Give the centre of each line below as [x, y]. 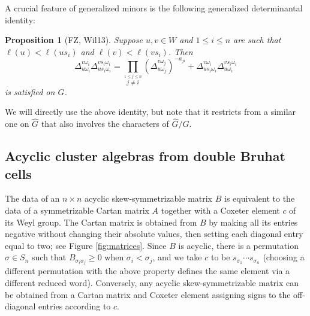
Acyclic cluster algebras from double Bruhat [145, 156]
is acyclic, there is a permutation [238, 245]
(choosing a [284, 257]
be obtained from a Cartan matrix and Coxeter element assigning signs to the [148, 294]
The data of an [32, 198]
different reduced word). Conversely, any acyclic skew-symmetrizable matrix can [152, 283]
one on [17, 124]
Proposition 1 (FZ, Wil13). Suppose [74, 40]
